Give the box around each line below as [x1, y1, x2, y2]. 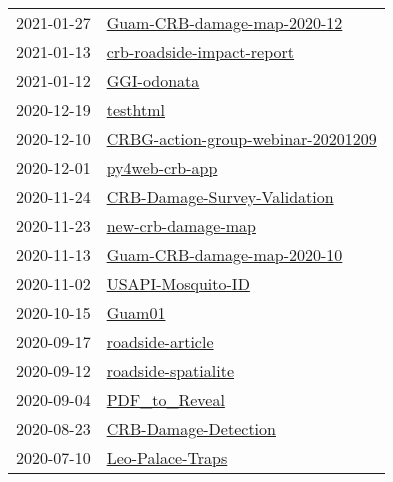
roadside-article [106, 330, 214, 353]
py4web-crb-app [106, 156, 218, 179]
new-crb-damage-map [106, 214, 257, 237]
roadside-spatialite [106, 359, 235, 382]
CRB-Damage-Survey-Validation [106, 185, 334, 208]
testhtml [106, 98, 165, 121]
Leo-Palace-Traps [106, 446, 228, 469]
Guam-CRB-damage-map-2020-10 [106, 243, 343, 266]
